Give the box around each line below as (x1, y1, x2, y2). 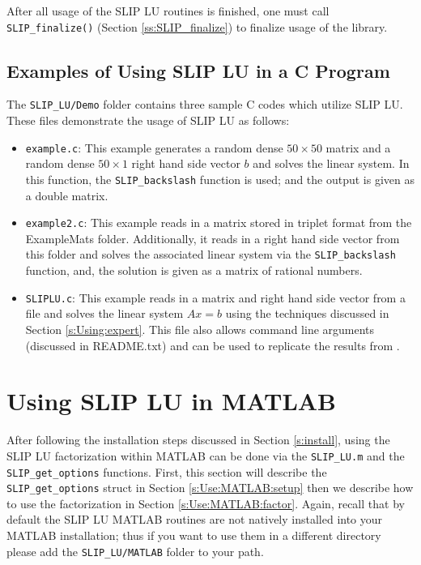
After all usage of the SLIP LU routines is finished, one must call (6, 2, 330, 19)
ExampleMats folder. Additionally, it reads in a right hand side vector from (25, 229, 400, 246)
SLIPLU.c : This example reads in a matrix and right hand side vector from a (25, 289, 406, 306)
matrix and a (325, 139, 391, 156)
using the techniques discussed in (225, 305, 389, 322)
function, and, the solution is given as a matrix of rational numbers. (25, 262, 363, 279)
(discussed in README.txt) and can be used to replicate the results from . (25, 336, 400, 353)
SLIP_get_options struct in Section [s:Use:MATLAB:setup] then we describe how (6, 479, 414, 496)
